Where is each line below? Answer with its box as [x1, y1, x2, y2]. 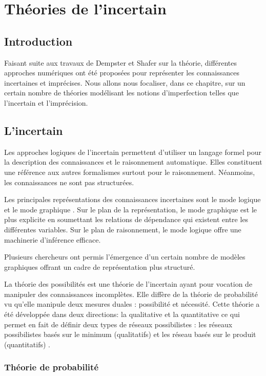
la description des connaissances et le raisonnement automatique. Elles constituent [4, 156, 262, 167]
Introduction [4, 33, 73, 49]
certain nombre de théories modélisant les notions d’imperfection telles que [4, 87, 239, 98]
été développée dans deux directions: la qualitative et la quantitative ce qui [4, 309, 240, 320]
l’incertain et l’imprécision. [4, 97, 88, 108]
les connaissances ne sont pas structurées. [4, 176, 134, 187]
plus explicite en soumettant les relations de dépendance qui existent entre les [4, 214, 249, 225]
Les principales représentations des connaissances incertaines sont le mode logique [4, 194, 261, 205]
